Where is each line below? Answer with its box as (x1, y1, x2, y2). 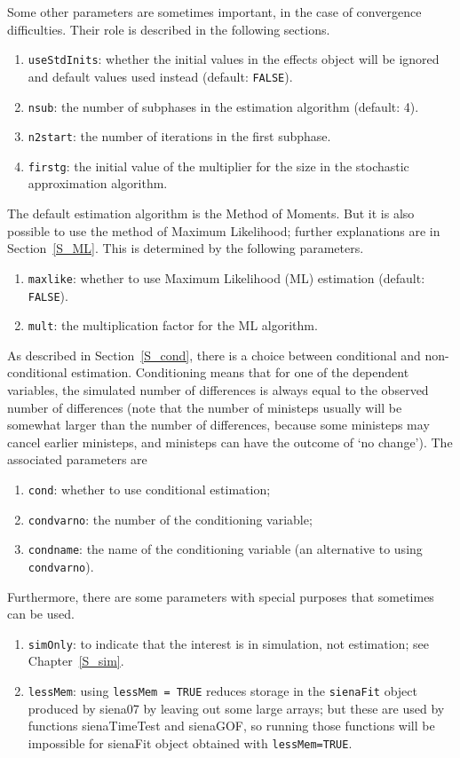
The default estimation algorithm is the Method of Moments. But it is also (7, 204, 415, 223)
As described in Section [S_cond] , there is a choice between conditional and (7, 345, 421, 364)
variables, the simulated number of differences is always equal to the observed (7, 381, 429, 399)
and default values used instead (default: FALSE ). (28, 67, 293, 85)
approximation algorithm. (28, 174, 168, 193)
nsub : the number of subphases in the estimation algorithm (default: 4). (28, 97, 419, 115)
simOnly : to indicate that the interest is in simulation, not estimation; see (28, 634, 429, 652)
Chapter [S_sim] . (28, 651, 124, 670)
